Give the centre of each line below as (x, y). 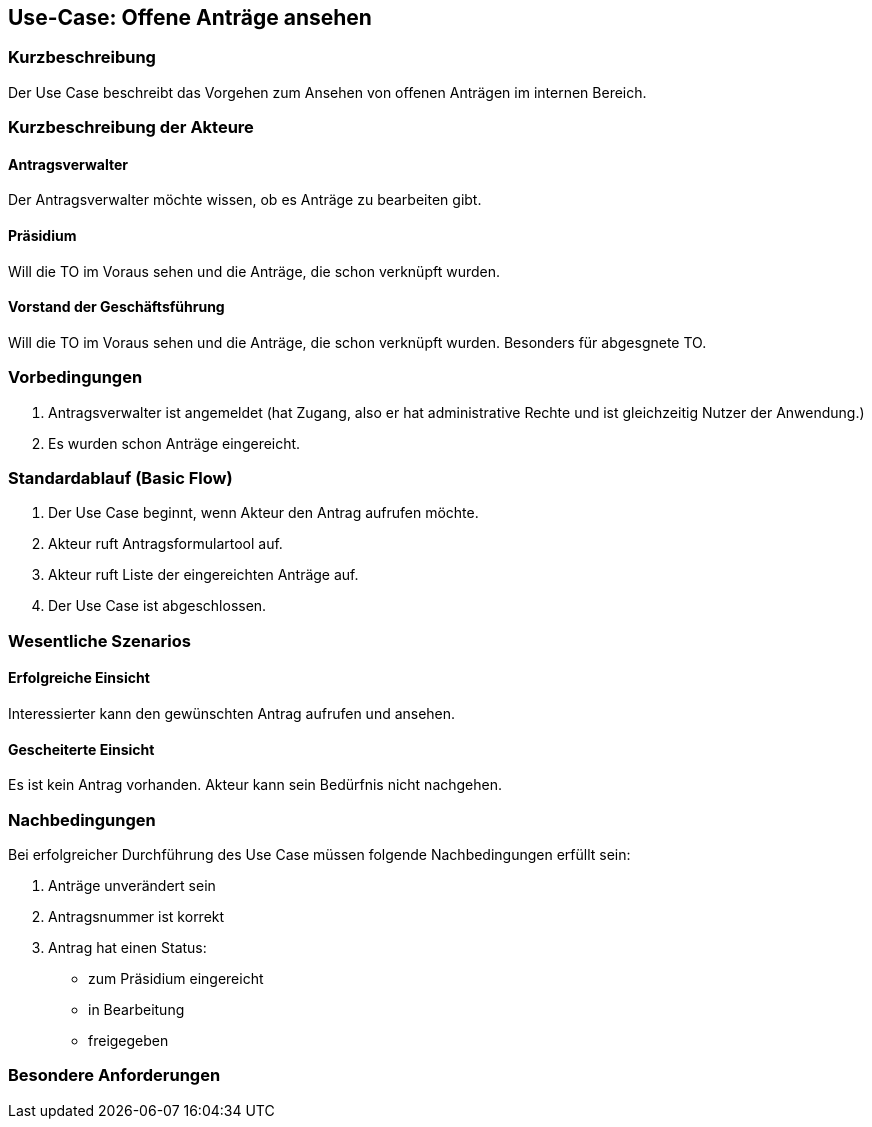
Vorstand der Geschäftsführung (116, 307)
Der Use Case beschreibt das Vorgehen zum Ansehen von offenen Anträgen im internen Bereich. (327, 92)
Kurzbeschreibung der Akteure (131, 127)
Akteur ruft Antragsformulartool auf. (165, 544)
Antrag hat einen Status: (127, 947)
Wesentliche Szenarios (99, 640)
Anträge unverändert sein (132, 885)
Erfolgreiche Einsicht (79, 678)
